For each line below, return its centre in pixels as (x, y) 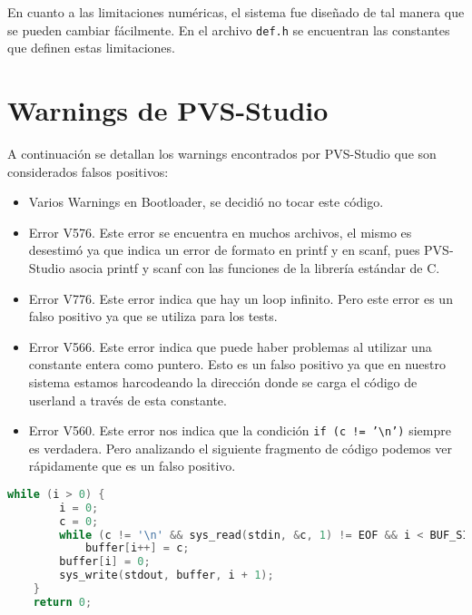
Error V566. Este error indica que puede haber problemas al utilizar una (230, 346)
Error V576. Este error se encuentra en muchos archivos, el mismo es (220, 232)
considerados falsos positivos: (88, 171)
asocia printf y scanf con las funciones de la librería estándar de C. (255, 267)
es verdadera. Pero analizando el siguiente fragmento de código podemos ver (240, 448)
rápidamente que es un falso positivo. (132, 466)
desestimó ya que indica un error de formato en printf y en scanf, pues (224, 250)
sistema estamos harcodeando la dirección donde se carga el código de (223, 381)
